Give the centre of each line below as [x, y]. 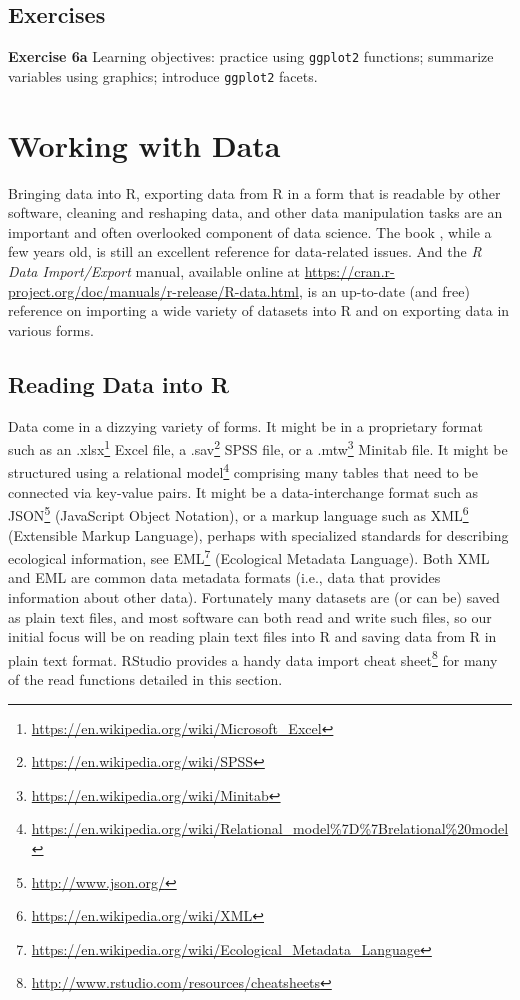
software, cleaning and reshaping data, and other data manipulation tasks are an [255, 212]
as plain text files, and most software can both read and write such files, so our [250, 616]
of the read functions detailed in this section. [145, 679]
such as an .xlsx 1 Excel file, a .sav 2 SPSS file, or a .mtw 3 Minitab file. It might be [258, 447]
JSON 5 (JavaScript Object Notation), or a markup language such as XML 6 [238, 513]
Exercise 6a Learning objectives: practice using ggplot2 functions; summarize [251, 56]
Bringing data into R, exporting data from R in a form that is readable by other [254, 192]
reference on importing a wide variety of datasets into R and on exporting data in [259, 310]
